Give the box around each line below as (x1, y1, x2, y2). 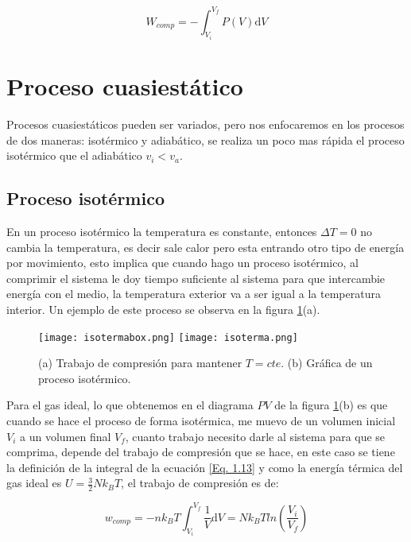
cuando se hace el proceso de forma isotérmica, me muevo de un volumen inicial (6, 412, 396, 429)
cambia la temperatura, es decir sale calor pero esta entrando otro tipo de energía (6, 238, 405, 255)
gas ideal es (6, 474, 62, 491)
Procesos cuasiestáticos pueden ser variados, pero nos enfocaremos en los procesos (6, 116, 405, 133)
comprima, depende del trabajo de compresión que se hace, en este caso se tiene (6, 443, 395, 460)
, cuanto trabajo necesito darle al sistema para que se (125, 428, 386, 444)
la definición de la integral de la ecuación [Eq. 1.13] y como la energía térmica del (6, 459, 403, 475)
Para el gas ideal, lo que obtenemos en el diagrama (6, 397, 254, 413)
